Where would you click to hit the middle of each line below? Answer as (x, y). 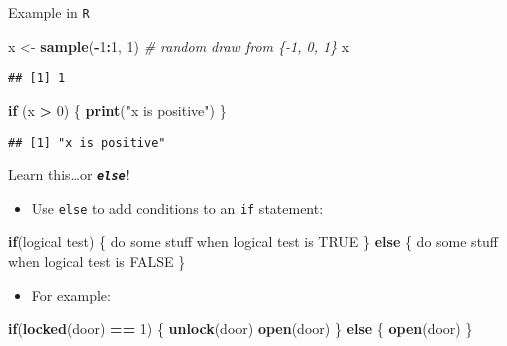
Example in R (49, 12)
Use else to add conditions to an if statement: (177, 207)
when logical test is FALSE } (97, 261)
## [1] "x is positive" (87, 142)
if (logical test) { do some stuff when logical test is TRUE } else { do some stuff (253, 241)
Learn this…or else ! (69, 174)
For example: (71, 294)
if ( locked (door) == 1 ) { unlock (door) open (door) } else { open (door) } (240, 328)
